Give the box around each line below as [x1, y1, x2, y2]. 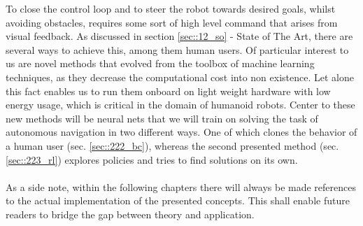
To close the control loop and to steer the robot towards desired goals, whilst [6, 1, 336, 15]
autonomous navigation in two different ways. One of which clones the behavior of [6, 125, 357, 139]
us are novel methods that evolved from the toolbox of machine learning [6, 56, 315, 71]
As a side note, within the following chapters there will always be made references [6, 179, 356, 194]
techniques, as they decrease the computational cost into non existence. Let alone [6, 69, 354, 84]
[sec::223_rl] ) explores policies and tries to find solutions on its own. [6, 152, 298, 167]
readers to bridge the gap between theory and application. [6, 206, 255, 221]
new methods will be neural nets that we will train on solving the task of [6, 111, 318, 125]
